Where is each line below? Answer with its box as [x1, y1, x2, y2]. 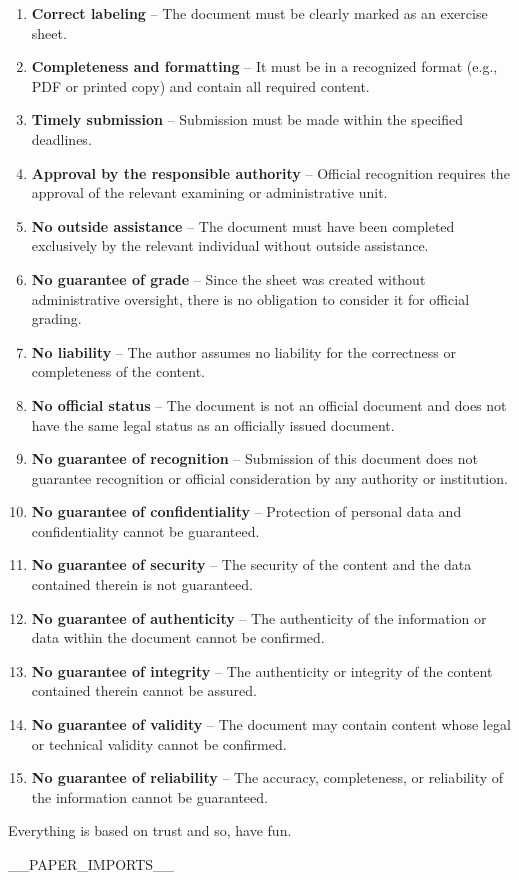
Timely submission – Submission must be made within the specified [31, 109, 464, 130]
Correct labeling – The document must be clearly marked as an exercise [31, 3, 488, 23]
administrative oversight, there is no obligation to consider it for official [31, 288, 470, 309]
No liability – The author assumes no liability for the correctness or [31, 341, 456, 362]
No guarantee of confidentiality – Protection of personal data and [31, 501, 462, 522]
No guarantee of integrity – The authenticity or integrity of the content [31, 660, 493, 681]
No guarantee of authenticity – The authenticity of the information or [31, 607, 487, 628]
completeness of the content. [31, 361, 205, 382]
